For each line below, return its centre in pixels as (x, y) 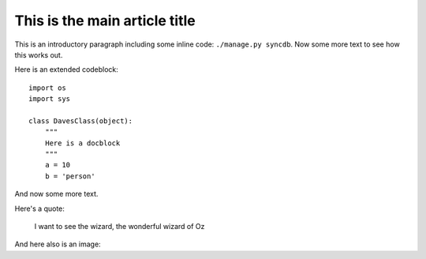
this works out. (39, 54)
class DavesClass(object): (81, 121)
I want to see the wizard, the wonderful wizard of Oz (120, 227)
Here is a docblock (82, 143)
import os (47, 88)
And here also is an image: (58, 244)
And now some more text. (56, 194)
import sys (50, 99)
